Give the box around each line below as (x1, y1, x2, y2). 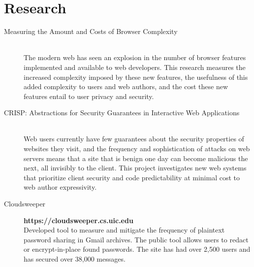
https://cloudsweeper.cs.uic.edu (24, 215, 133, 225)
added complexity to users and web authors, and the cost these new (24, 81, 228, 92)
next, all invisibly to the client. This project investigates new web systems (24, 163, 247, 173)
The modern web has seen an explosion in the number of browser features (24, 52, 246, 63)
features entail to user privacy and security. (24, 91, 154, 101)
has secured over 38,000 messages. (24, 254, 126, 264)
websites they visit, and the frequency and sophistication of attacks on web (24, 143, 250, 154)
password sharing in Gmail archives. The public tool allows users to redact (24, 234, 249, 244)
